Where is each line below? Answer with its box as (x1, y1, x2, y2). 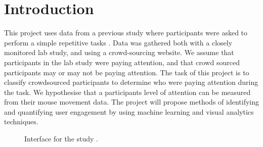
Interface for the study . (24, 133, 99, 144)
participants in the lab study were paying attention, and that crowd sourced (4, 57, 240, 67)
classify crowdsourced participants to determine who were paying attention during (4, 77, 258, 87)
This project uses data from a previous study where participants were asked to (4, 27, 248, 38)
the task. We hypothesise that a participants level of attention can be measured (4, 86, 251, 97)
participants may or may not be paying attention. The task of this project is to (4, 67, 249, 77)
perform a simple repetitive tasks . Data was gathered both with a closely (4, 37, 233, 47)
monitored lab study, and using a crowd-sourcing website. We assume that (4, 47, 234, 58)
